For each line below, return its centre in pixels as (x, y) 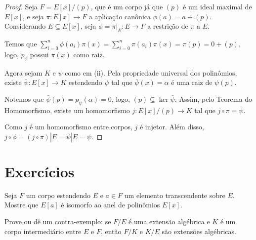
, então (111, 231)
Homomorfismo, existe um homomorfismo (67, 110)
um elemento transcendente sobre (175, 195)
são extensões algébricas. (199, 231)
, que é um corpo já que (127, 6)
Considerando (25, 26)
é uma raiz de (192, 82)
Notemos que (24, 99)
